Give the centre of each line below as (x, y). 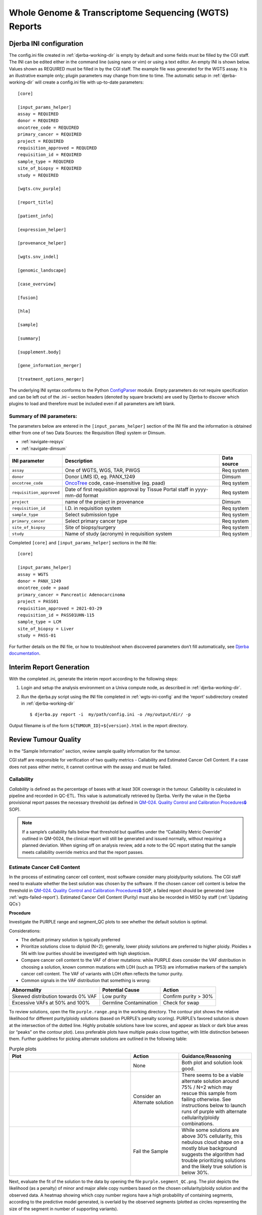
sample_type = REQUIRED (46, 161)
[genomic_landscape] (42, 270)
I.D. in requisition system (93, 508)
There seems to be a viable (213, 1075)
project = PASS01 (38, 602)
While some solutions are (211, 1130)
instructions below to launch (214, 1106)
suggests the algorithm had (213, 1154)
